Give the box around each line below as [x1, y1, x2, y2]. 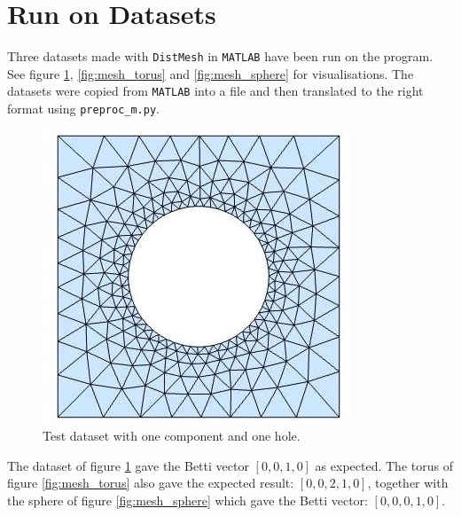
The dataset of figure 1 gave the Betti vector [7, 456, 249, 474]
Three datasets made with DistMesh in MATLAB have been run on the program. [7, 47, 434, 66]
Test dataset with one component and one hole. [43, 426, 301, 445]
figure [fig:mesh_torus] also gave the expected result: [7, 473, 294, 492]
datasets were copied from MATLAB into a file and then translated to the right [7, 82, 424, 100]
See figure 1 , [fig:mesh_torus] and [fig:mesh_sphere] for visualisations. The [7, 64, 414, 82]
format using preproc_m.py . [7, 99, 160, 118]
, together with [367, 473, 449, 492]
